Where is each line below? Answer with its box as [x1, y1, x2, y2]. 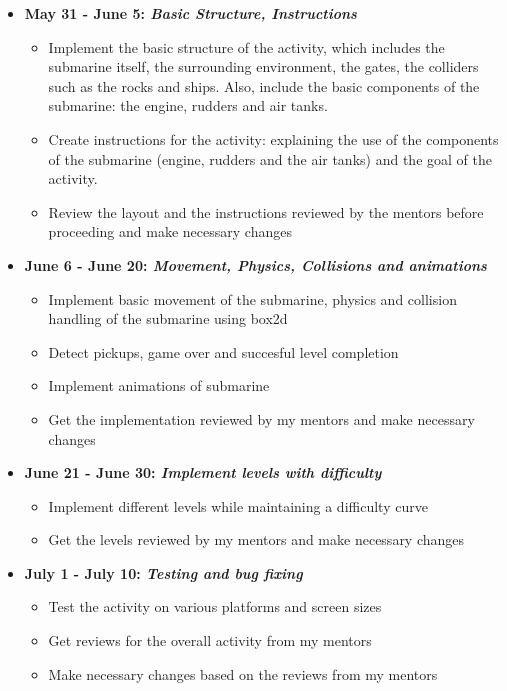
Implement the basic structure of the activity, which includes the [48, 36, 445, 57]
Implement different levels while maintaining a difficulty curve [48, 495, 428, 516]
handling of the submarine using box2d [48, 308, 288, 329]
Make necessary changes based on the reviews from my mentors [48, 663, 438, 684]
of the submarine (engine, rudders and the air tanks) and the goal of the [48, 148, 492, 169]
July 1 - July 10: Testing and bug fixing [24, 562, 303, 583]
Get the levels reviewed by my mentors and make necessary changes [48, 529, 465, 550]
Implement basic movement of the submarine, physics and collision [48, 288, 457, 309]
